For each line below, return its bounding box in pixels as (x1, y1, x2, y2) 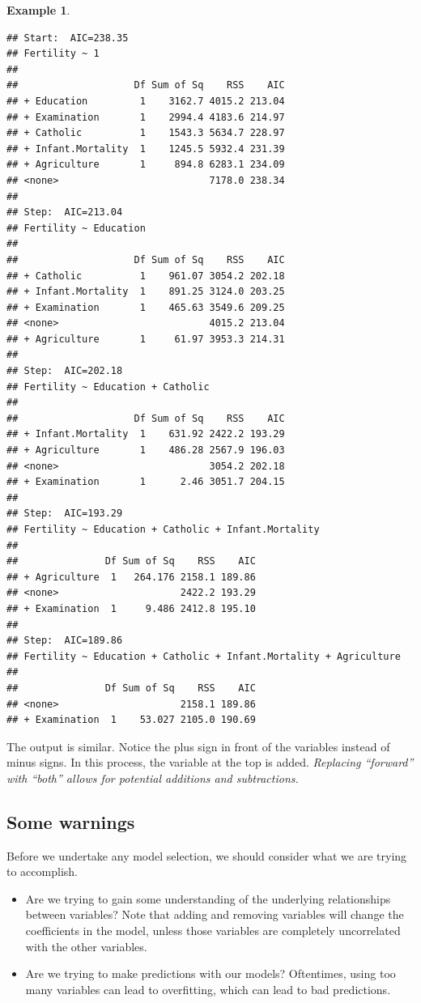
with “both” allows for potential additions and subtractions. (6, 769, 299, 786)
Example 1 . (6, 2, 70, 18)
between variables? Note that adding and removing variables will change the (25, 906, 404, 923)
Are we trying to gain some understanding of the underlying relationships (25, 890, 391, 907)
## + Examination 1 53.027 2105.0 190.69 (6, 714, 256, 726)
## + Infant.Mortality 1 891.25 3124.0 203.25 (6, 286, 285, 298)
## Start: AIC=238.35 (6, 32, 129, 44)
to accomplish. (6, 863, 78, 880)
